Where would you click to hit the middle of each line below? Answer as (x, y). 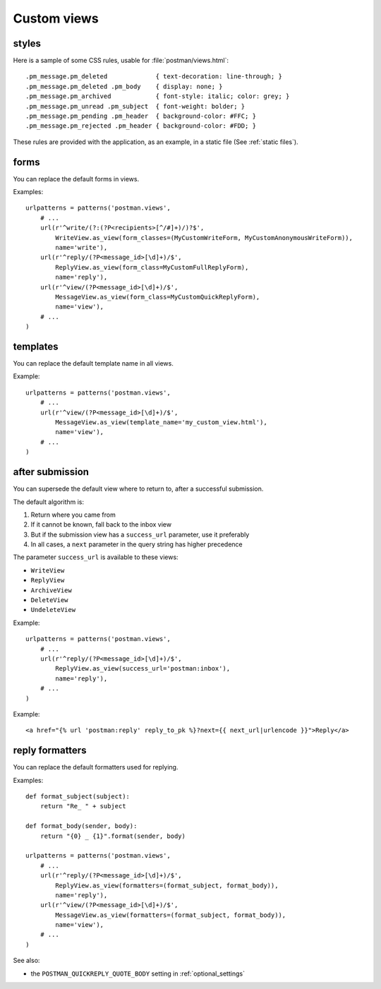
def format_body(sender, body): (81, 826)
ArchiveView (51, 590)
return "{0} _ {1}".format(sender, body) (113, 836)
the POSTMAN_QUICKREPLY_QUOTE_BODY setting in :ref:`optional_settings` (138, 973)
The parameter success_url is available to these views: (96, 557)
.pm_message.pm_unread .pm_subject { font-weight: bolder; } (135, 106)
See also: (26, 961)
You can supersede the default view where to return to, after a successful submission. (138, 489)
